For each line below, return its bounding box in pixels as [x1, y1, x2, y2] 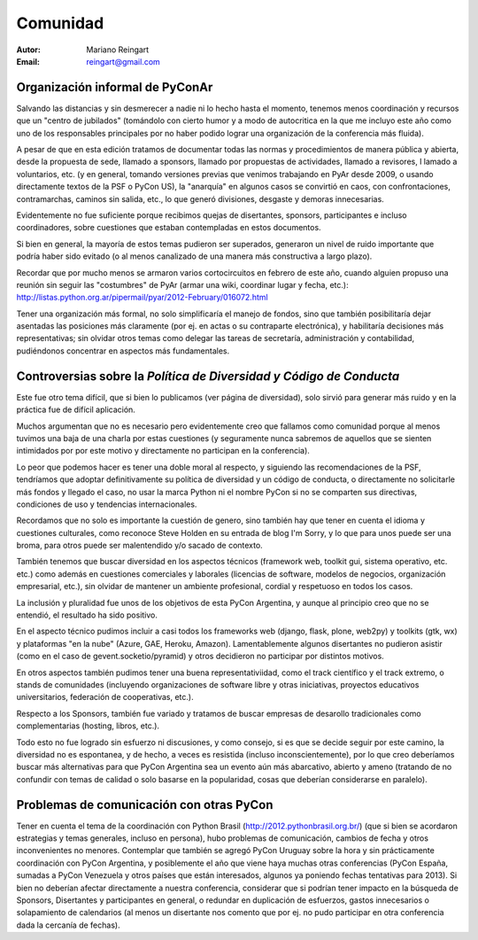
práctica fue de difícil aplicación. [16, 404, 136, 416]
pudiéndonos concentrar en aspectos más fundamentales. [16, 346, 230, 356]
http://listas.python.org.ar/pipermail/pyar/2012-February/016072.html [16, 292, 269, 303]
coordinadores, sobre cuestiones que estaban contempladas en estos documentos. [16, 222, 322, 233]
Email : [16, 56, 40, 66]
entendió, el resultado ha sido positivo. [16, 610, 158, 620]
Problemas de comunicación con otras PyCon [16, 797, 274, 812]
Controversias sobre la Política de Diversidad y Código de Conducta [16, 369, 400, 384]
